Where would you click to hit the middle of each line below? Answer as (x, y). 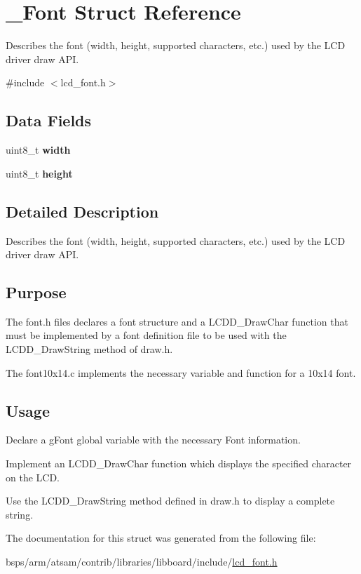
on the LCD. (33, 477)
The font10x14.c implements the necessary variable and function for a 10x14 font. (181, 372)
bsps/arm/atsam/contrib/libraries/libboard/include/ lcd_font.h (142, 562)
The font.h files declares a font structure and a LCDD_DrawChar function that (177, 321)
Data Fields (49, 120)
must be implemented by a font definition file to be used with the (146, 335)
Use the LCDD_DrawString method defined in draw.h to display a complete (170, 501)
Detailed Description (82, 211)
